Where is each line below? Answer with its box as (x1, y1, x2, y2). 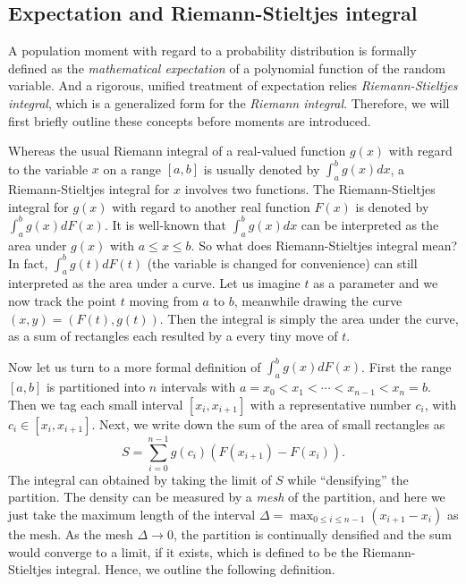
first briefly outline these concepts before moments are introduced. (8, 111, 371, 130)
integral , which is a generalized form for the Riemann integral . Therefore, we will (8, 93, 450, 112)
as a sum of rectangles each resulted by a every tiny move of (8, 326, 338, 345)
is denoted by (355, 197, 429, 216)
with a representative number (250, 394, 411, 413)
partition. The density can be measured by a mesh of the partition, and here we (8, 487, 445, 506)
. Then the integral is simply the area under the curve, (159, 309, 459, 327)
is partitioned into (46, 377, 146, 396)
